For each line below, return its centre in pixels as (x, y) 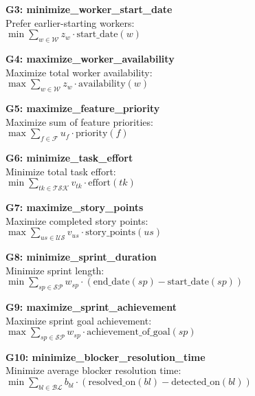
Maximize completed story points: (77, 220)
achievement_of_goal (129, 332)
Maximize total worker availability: (79, 72)
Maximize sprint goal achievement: (79, 320)
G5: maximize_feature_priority (83, 108)
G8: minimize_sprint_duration (81, 256)
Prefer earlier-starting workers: (70, 22)
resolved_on (112, 383)
